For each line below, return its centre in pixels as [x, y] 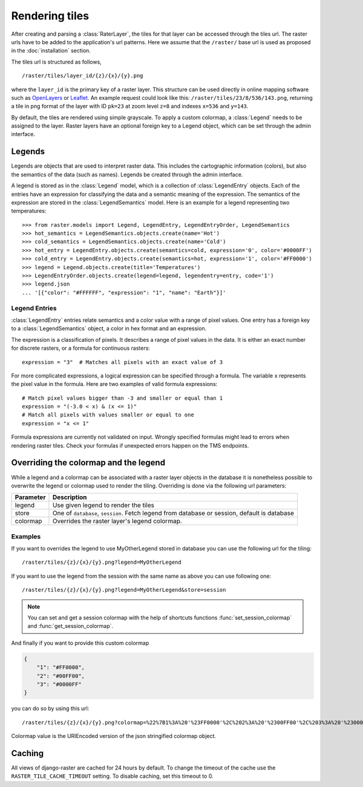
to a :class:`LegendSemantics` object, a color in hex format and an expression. [109, 328]
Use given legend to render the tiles [103, 505]
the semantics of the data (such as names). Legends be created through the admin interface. [127, 174]
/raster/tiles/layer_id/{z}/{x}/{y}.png [83, 76]
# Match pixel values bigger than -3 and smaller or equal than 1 [123, 398]
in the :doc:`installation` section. [51, 51]
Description [70, 497]
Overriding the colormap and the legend [88, 463]
